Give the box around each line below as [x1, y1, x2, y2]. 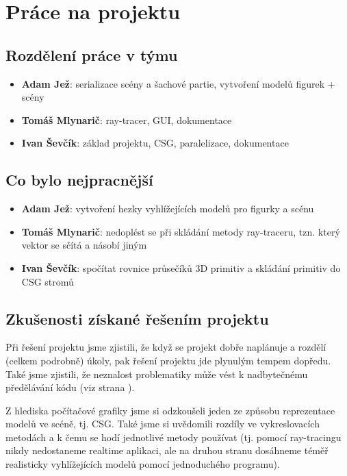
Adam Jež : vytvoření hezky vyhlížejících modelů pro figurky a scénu [21, 201, 314, 216]
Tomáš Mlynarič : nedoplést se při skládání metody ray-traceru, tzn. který [21, 224, 340, 238]
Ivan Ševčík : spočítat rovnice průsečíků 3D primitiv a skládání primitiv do [21, 260, 341, 275]
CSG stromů [21, 274, 74, 288]
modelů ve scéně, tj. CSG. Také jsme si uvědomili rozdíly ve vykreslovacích [5, 416, 320, 431]
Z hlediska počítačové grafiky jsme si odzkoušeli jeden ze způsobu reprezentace [5, 403, 335, 417]
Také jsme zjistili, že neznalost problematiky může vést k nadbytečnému [5, 366, 308, 381]
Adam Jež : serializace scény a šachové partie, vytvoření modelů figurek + [21, 76, 335, 90]
